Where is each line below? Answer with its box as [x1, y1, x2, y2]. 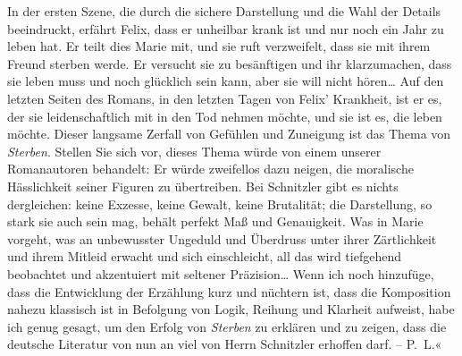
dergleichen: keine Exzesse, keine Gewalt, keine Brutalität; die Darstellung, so [7, 194, 433, 213]
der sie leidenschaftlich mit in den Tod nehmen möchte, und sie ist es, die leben [7, 106, 442, 125]
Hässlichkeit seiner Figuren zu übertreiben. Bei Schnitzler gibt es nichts [7, 176, 399, 195]
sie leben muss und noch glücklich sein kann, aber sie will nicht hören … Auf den [7, 72, 444, 90]
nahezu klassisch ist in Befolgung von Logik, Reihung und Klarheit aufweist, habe [7, 300, 455, 318]
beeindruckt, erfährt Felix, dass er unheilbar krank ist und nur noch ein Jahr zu [7, 19, 444, 38]
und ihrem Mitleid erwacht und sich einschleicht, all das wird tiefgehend [7, 247, 401, 266]
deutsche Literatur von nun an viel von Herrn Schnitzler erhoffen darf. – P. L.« [7, 335, 442, 353]
